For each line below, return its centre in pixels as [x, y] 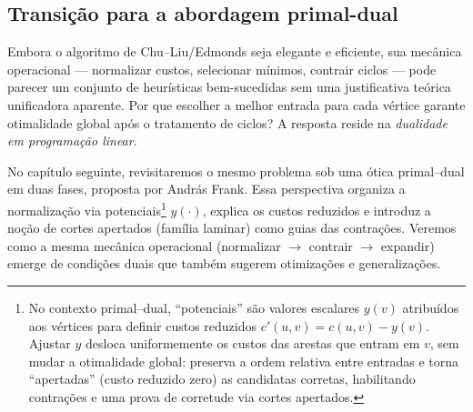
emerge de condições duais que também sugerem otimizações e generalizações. [224, 263]
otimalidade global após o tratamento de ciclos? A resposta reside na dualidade [227, 122]
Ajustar [50, 343]
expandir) [408, 245]
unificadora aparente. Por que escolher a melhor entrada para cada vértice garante [236, 104]
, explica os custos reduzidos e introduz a [317, 210]
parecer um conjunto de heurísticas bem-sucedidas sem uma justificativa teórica [229, 87]
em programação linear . [72, 141]
